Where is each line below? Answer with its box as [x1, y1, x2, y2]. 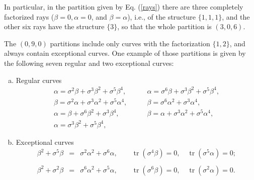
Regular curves [16, 74, 62, 85]
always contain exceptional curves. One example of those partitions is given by [4, 48, 246, 58]
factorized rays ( [4, 11, 54, 22]
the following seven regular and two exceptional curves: [4, 57, 174, 68]
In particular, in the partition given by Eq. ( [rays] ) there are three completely [4, 2, 243, 12]
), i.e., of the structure [127, 11, 196, 22]
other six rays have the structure [4, 21, 105, 32]
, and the [222, 11, 250, 22]
